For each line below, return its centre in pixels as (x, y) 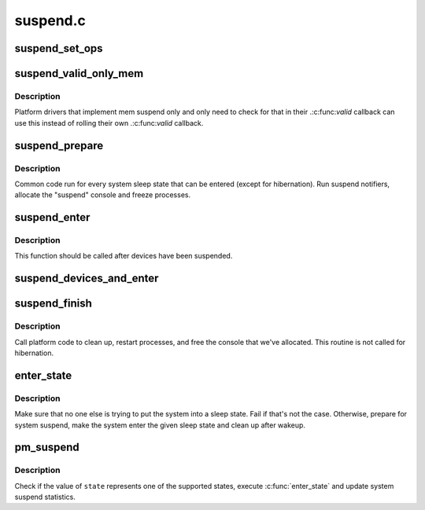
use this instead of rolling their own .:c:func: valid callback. (109, 123)
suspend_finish (53, 304)
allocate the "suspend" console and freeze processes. (103, 195)
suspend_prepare (59, 145)
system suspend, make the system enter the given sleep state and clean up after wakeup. (160, 425)
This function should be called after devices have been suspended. (124, 256)
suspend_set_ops (59, 48)
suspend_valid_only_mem (79, 73)
